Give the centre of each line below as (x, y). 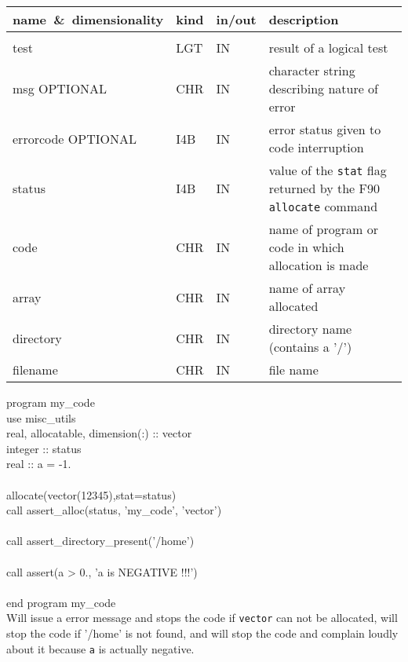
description (304, 19)
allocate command (323, 206)
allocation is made (319, 265)
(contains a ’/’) (310, 347)
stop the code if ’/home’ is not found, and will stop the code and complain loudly (202, 633)
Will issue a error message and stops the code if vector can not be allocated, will (202, 618)
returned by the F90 (324, 188)
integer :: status (44, 448)
